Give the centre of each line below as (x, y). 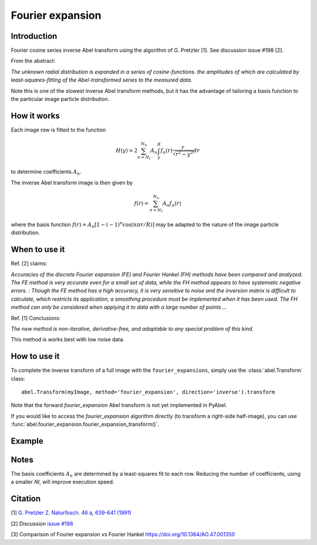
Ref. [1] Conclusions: (36, 318)
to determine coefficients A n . (46, 172)
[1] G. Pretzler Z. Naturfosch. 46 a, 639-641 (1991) (71, 513)
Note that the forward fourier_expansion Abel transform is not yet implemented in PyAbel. (119, 405)
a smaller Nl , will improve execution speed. (63, 482)
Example (27, 441)
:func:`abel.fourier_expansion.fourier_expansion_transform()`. (85, 424)
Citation (26, 499)
